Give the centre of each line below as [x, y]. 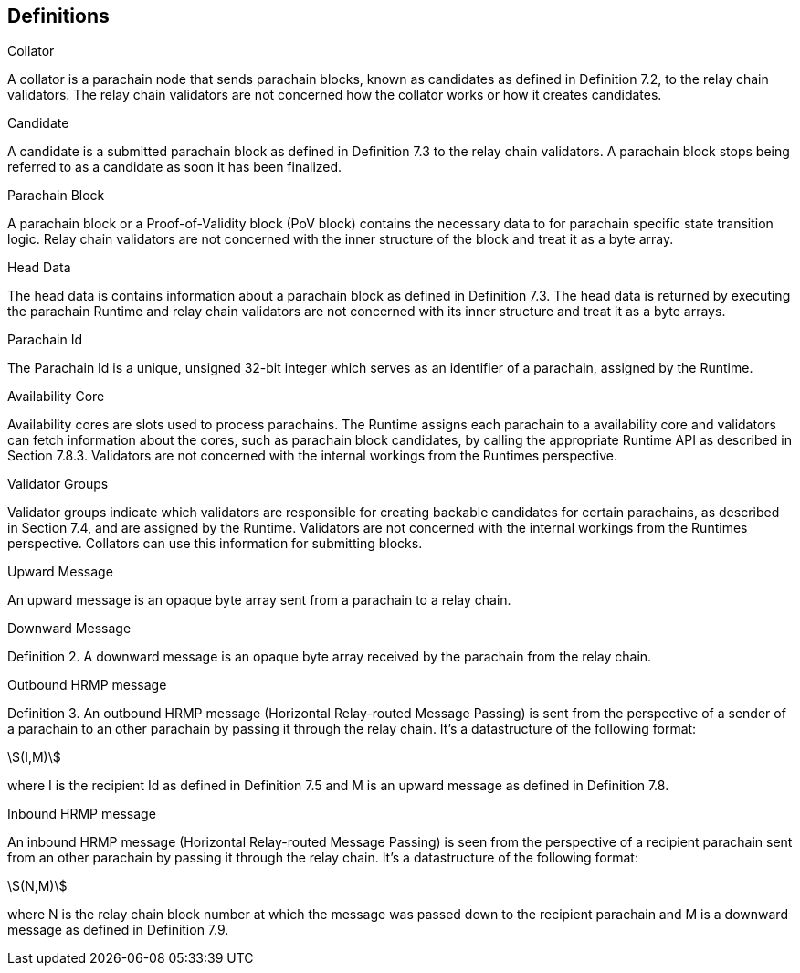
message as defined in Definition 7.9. [118, 930]
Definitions [58, 16]
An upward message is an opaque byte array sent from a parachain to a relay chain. [259, 600]
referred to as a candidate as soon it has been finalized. [175, 167]
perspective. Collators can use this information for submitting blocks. [215, 544]
